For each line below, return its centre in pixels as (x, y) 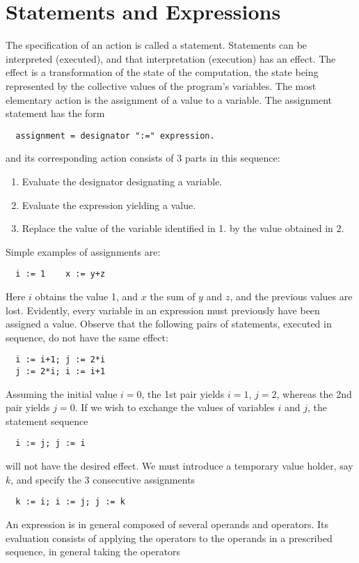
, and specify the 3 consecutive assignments (103, 479)
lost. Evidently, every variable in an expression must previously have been (163, 310)
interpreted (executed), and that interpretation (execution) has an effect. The (171, 58)
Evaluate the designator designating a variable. (122, 181)
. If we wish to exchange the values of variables (175, 407)
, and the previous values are (291, 296)
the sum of (173, 296)
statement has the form (55, 113)
